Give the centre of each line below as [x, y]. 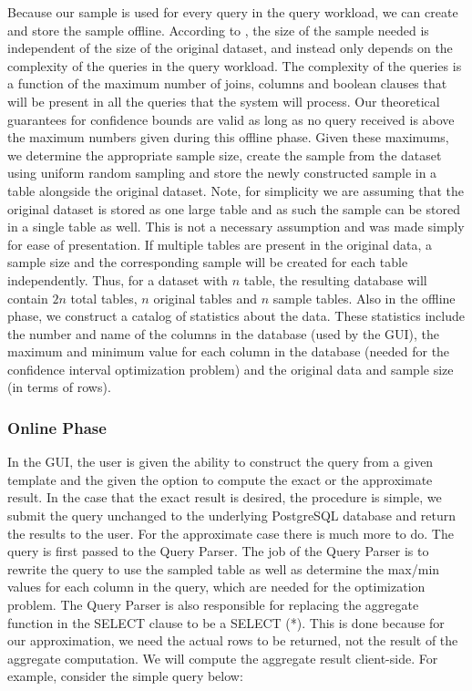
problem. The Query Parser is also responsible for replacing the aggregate [213, 605]
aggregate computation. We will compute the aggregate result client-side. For [223, 658]
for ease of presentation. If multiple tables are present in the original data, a [220, 244]
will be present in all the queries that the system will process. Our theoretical [224, 101]
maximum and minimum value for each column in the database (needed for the [229, 351]
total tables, [104, 298]
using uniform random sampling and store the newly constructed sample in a [222, 173]
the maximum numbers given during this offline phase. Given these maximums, [228, 137]
